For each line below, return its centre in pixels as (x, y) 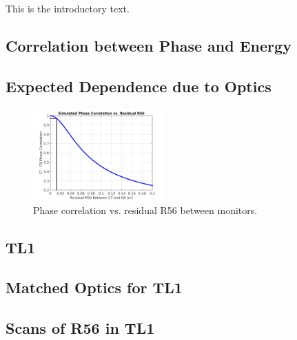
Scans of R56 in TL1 (80, 328)
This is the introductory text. (68, 8)
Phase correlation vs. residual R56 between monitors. (145, 210)
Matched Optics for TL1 (94, 287)
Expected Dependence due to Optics (139, 86)
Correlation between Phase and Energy (148, 45)
